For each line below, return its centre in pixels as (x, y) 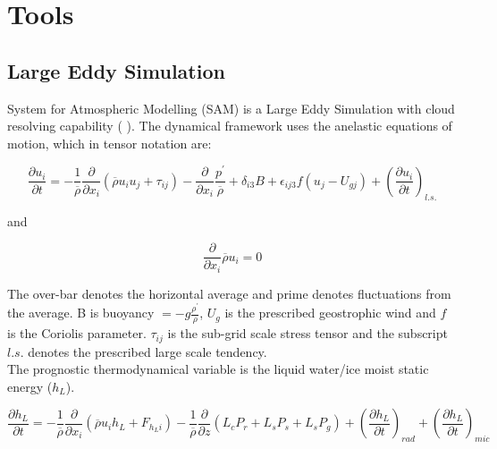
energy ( (30, 386)
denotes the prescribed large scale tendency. (147, 351)
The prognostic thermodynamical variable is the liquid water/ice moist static (218, 369)
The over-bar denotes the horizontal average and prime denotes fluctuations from (229, 293)
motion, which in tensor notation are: (110, 143)
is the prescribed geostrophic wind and (330, 313)
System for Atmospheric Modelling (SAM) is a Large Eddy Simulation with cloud (231, 108)
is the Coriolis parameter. (77, 333)
